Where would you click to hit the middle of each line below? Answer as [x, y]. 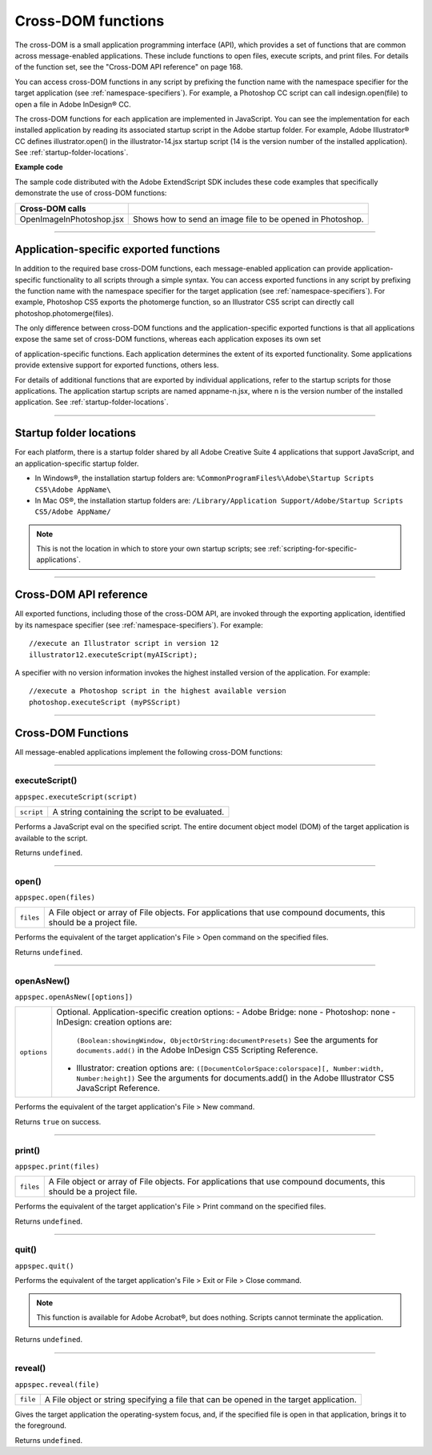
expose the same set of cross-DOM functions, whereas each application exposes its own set [168, 339]
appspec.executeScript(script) [76, 797]
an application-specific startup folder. [77, 463]
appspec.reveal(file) [57, 1384]
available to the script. [51, 838]
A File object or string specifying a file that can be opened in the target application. [201, 1399]
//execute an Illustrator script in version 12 [124, 643]
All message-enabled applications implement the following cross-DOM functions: [149, 752]
